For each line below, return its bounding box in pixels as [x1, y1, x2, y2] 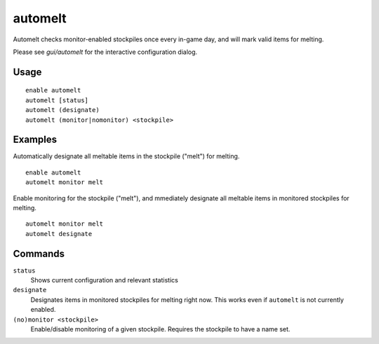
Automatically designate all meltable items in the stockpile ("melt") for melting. [13, 152, 240, 160]
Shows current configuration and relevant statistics [30, 276, 178, 284]
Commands [13, 247, 65, 259]
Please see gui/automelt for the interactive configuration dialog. [13, 48, 198, 56]
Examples [13, 134, 58, 146]
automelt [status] [25, 96, 89, 104]
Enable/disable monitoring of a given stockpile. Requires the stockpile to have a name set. [30, 325, 291, 333]
